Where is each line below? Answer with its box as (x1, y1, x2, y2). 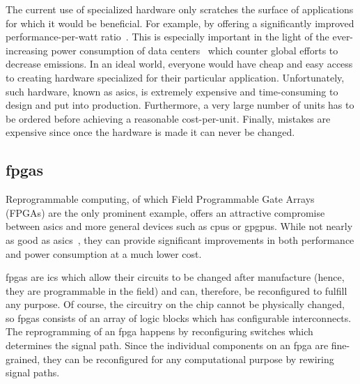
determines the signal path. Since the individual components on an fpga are (6, 338, 329, 353)
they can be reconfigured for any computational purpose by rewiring (42, 351, 334, 366)
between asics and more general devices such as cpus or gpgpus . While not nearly (6, 219, 353, 233)
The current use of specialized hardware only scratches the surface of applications (6, 2, 354, 16)
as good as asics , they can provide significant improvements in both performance (6, 232, 354, 247)
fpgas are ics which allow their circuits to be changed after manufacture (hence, (6, 270, 345, 284)
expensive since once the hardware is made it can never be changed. (6, 125, 295, 139)
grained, (6, 351, 40, 366)
